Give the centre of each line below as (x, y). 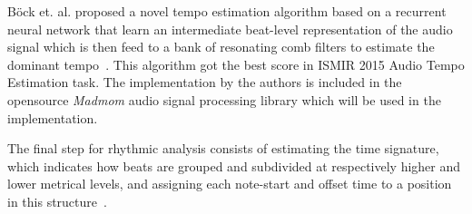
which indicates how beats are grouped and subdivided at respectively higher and (234, 165)
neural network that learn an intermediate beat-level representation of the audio (230, 29)
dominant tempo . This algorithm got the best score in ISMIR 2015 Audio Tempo (236, 64)
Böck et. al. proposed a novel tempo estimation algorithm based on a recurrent (227, 11)
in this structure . (57, 201)
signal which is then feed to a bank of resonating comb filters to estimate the (221, 47)
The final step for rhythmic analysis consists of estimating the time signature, (223, 148)
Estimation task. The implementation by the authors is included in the (205, 82)
